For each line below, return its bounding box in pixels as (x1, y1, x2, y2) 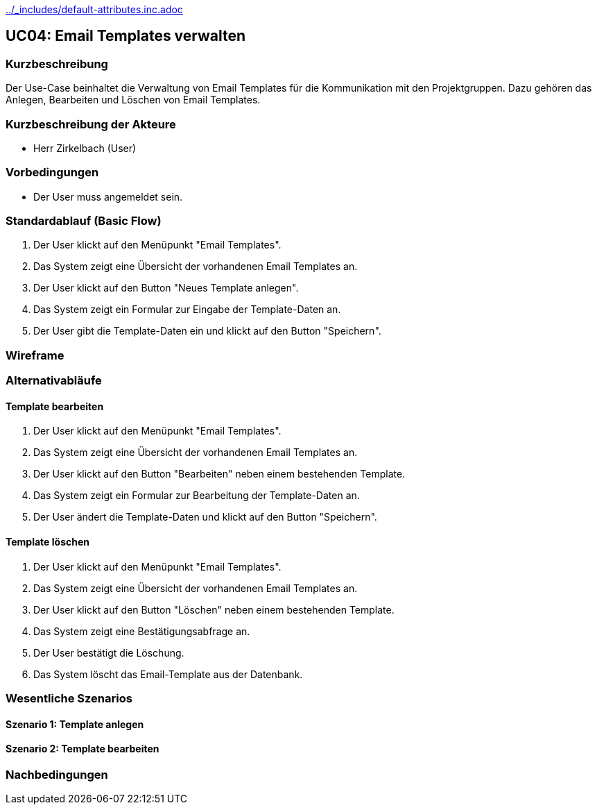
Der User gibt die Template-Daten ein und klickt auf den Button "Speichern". (33, 325, 381, 337)
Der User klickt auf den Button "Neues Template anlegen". (33, 282, 299, 294)
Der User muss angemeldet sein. (33, 190, 183, 203)
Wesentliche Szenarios (6, 691, 132, 706)
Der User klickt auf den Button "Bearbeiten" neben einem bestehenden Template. (33, 468, 406, 480)
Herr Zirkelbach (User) (33, 142, 137, 154)
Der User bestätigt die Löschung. (33, 646, 184, 659)
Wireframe (6, 348, 64, 362)
